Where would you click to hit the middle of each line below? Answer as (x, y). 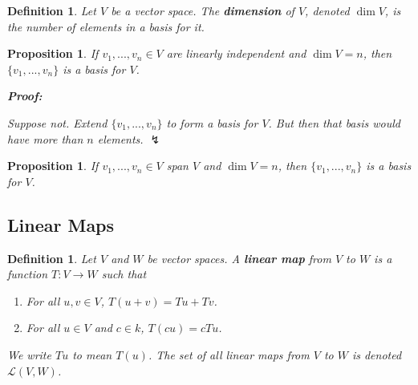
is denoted (377, 354)
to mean (92, 354)
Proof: (25, 96)
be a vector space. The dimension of (203, 10)
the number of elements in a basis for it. (106, 26)
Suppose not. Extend (57, 122)
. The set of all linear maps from (229, 354)
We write (29, 354)
